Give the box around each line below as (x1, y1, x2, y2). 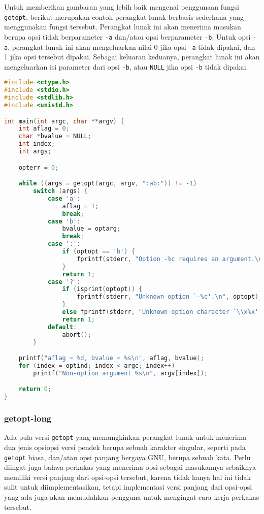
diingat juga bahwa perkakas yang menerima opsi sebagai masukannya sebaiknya (4, 462, 256, 472)
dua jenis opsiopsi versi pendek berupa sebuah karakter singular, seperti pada (4, 441, 246, 452)
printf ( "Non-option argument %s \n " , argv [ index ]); (33, 369, 208, 377)
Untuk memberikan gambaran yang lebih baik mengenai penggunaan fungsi (4, 2, 239, 12)
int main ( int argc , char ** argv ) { (4, 117, 124, 125)
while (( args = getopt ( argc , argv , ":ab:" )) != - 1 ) (18, 180, 197, 187)
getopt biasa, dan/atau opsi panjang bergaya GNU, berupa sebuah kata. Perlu (4, 452, 251, 462)
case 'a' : (47, 195, 81, 202)
